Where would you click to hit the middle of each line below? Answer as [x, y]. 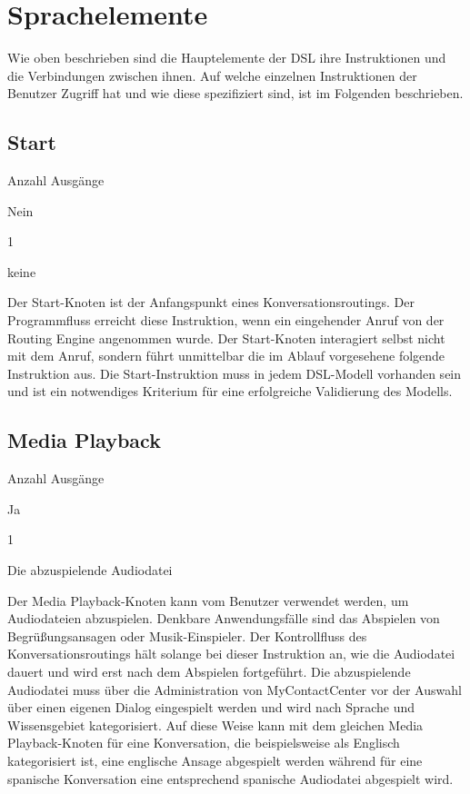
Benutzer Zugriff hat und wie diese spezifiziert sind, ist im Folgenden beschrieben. [235, 93]
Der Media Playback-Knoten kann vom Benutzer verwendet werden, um [208, 600]
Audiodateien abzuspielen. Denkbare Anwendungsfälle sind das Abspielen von [224, 618]
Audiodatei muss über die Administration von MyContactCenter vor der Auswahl [235, 689]
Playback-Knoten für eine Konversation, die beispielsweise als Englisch [204, 743]
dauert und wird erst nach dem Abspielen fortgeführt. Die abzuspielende [209, 671]
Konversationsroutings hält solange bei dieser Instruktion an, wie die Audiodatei [231, 654]
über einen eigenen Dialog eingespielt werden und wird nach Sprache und [211, 707]
